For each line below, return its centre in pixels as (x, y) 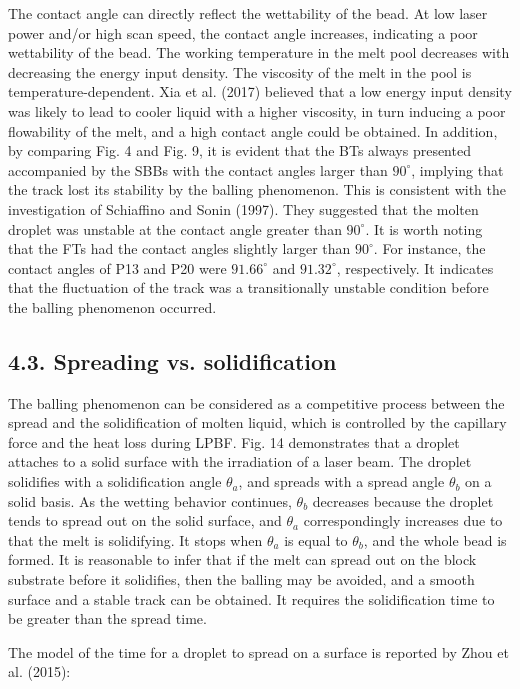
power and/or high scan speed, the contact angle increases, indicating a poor (243, 32)
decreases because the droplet (403, 500)
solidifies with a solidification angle (115, 481)
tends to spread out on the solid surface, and (145, 520)
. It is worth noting (424, 228)
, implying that (457, 169)
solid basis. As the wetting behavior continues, (150, 500)
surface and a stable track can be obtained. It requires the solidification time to (251, 598)
